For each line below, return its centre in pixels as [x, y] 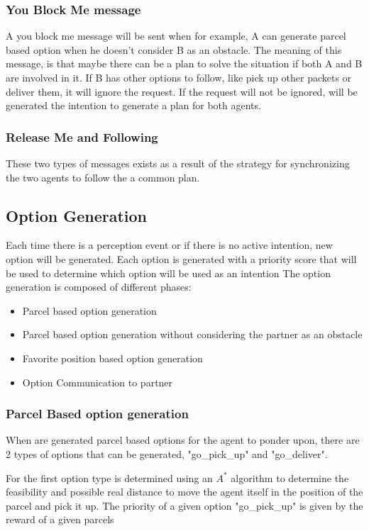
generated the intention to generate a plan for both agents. [133, 105]
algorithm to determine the [290, 477]
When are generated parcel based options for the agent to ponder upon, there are [183, 440]
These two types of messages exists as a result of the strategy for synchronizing [178, 163]
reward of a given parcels [60, 519]
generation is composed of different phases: [99, 287]
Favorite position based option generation [112, 358]
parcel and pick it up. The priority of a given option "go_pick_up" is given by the [184, 505]
